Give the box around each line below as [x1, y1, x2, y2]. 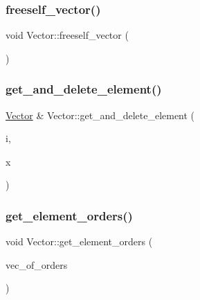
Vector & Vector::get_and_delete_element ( [6, 107, 195, 122]
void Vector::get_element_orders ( [6, 234, 153, 249]
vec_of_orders [6, 257, 68, 272]
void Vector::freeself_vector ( [6, 28, 129, 42]
